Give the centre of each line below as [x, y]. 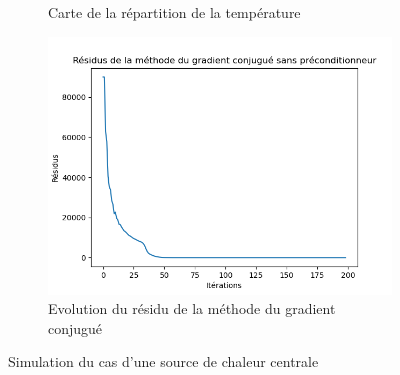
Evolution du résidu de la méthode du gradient [192, 308]
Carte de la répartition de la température [174, 12]
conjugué [75, 327]
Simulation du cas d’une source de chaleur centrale [163, 361]
